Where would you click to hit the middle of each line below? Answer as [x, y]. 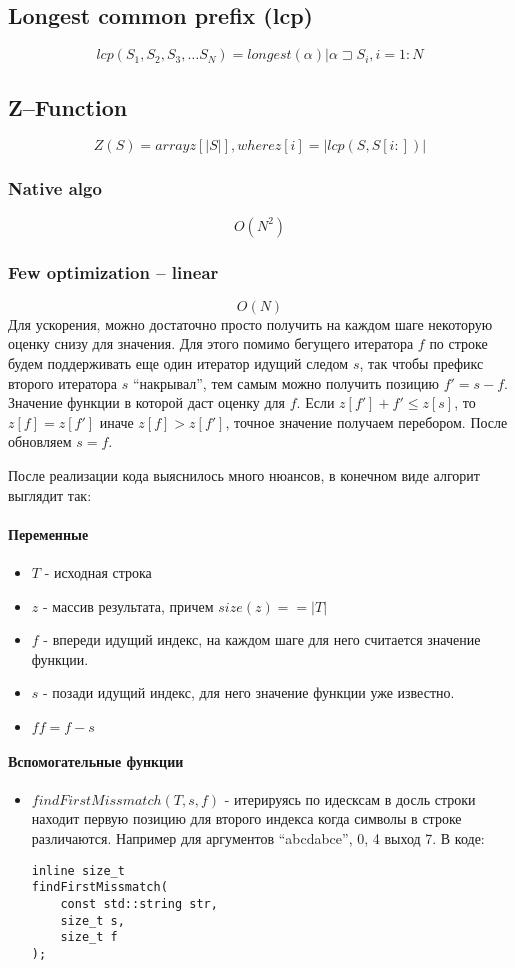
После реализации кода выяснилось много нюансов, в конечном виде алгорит [244, 475]
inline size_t [78, 870]
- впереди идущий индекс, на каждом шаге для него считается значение [262, 639]
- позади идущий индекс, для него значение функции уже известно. [249, 692]
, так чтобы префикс [421, 363]
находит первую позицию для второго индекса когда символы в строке [246, 818]
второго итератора [63, 382]
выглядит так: [50, 494]
